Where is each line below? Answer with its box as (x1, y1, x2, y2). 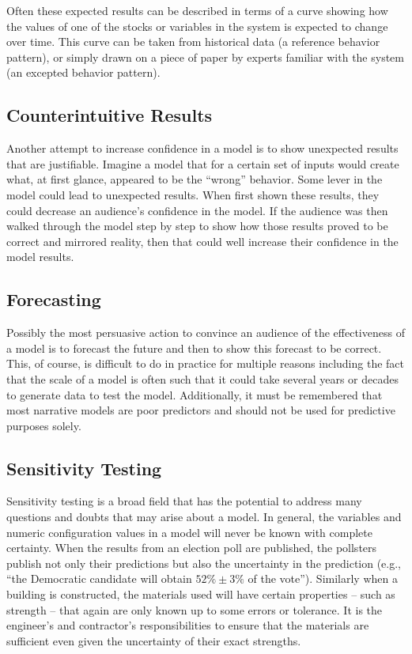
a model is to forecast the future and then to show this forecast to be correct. (6, 339, 382, 356)
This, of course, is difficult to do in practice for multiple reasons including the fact (6, 355, 404, 372)
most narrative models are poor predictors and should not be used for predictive (6, 402, 395, 418)
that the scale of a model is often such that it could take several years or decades (6, 370, 399, 387)
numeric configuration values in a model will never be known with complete (6, 524, 372, 540)
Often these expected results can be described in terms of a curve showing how (6, 2, 388, 18)
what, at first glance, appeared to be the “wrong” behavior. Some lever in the (6, 171, 383, 187)
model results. (6, 248, 74, 265)
